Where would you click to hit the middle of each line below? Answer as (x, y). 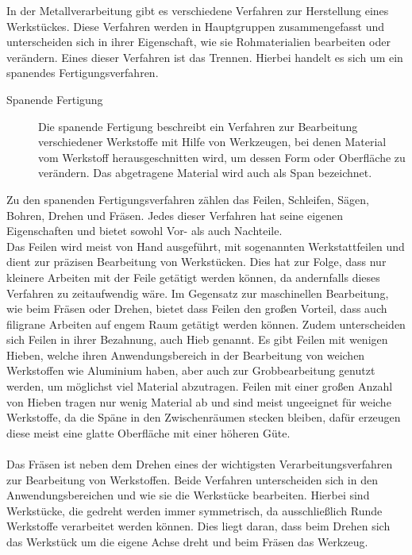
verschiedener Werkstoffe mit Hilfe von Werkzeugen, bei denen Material (212, 142)
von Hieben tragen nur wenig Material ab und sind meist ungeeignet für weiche (199, 401)
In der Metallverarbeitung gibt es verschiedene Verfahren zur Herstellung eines (198, 10)
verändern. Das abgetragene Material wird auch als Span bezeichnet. (205, 173)
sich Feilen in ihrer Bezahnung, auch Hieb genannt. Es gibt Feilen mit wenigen (197, 339)
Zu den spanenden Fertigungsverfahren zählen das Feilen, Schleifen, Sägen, (188, 199)
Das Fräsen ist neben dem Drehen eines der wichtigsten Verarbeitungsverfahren (200, 464)
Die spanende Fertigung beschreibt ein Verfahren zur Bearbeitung (198, 126)
